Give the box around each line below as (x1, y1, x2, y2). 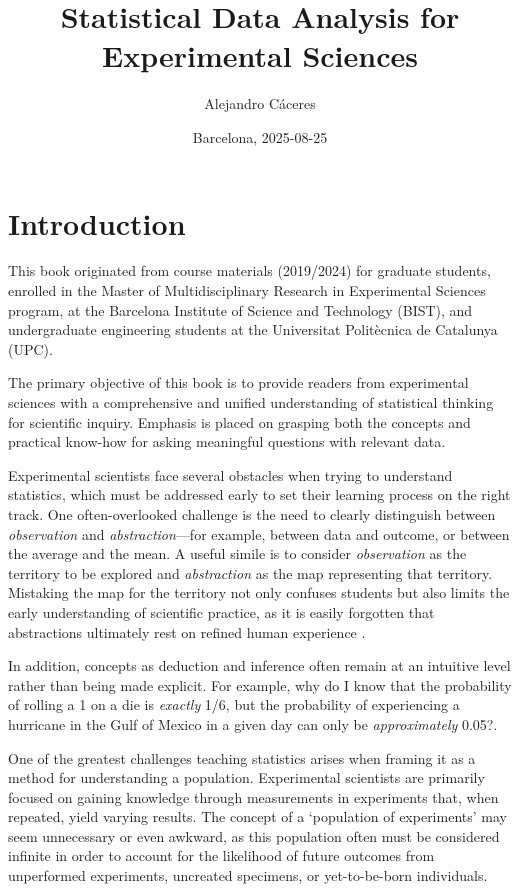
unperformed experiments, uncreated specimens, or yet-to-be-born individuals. (8, 865, 488, 886)
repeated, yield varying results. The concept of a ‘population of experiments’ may (8, 806, 507, 827)
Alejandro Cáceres (204, 93, 316, 114)
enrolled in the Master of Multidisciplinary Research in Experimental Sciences (8, 280, 486, 301)
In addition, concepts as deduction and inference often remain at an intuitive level (8, 655, 511, 676)
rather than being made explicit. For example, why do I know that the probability (8, 674, 512, 695)
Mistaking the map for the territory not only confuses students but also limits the (8, 582, 510, 603)
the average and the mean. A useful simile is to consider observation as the (8, 543, 467, 564)
